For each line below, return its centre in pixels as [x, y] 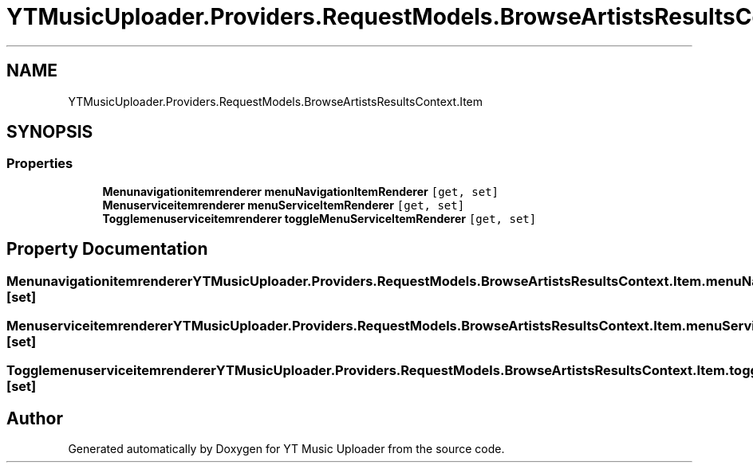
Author [35, 418]
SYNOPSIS [50, 132]
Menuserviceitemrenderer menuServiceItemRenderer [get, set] [284, 205]
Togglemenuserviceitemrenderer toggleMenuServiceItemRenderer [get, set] [319, 218]
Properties [40, 164]
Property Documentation [107, 249]
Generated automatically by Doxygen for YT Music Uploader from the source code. [286, 449]
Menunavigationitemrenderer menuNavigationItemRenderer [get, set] [301, 191]
